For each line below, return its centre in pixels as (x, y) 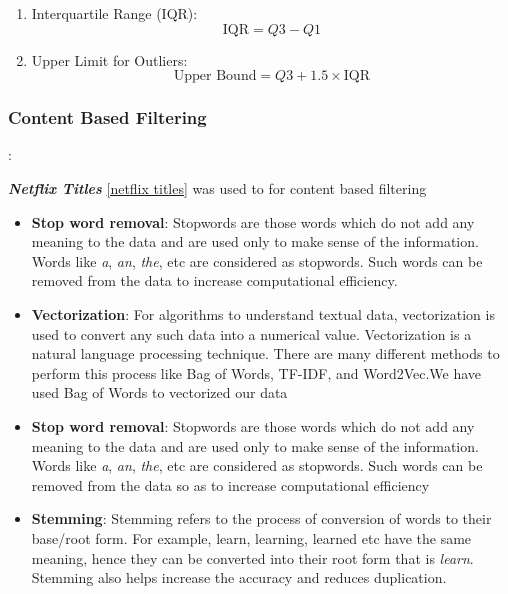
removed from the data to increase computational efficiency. (214, 280)
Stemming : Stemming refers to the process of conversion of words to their (261, 518)
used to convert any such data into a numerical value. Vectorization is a (251, 333)
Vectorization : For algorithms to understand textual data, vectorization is (263, 313)
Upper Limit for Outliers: (109, 59)
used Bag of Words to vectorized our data (159, 392)
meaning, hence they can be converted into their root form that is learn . (252, 557)
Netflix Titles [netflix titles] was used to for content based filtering (217, 188)
